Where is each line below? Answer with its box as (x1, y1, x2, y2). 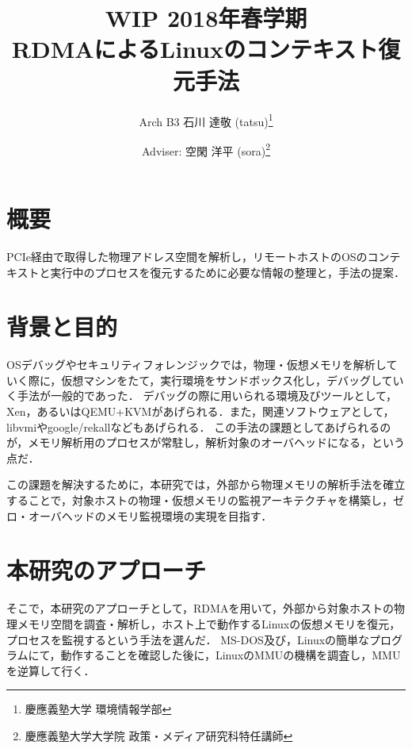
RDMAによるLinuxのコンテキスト (11, 33, 379, 65)
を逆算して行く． (6, 662, 95, 678)
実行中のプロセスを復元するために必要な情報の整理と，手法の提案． (50, 263, 406, 280)
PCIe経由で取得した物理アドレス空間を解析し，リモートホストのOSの (6, 248, 368, 264)
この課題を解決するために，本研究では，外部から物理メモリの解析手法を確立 (6, 476, 406, 493)
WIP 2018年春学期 (105, 2, 307, 34)
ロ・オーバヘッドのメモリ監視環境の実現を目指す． (6, 507, 273, 524)
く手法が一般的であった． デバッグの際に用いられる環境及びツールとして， (6, 387, 398, 404)
